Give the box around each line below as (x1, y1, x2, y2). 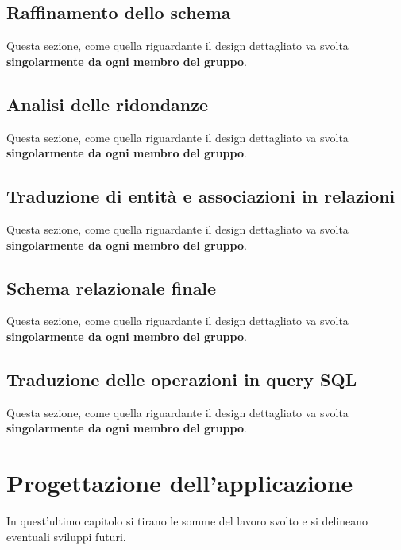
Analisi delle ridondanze (6, 91, 209, 116)
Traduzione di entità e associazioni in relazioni (6, 184, 395, 208)
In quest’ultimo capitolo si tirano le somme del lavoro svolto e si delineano (6, 513, 368, 529)
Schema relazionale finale (6, 275, 217, 300)
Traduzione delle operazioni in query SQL (6, 366, 357, 391)
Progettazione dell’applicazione (6, 467, 353, 499)
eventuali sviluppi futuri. (6, 528, 126, 544)
